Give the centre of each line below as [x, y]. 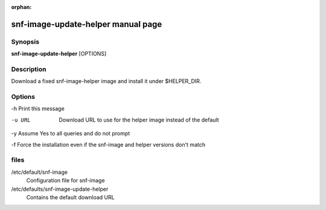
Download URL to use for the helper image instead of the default [139, 120]
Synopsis [25, 42]
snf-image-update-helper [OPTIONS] [59, 54]
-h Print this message [38, 109]
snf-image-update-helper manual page [87, 24]
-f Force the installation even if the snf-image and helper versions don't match [108, 144]
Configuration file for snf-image [66, 181]
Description [29, 69]
